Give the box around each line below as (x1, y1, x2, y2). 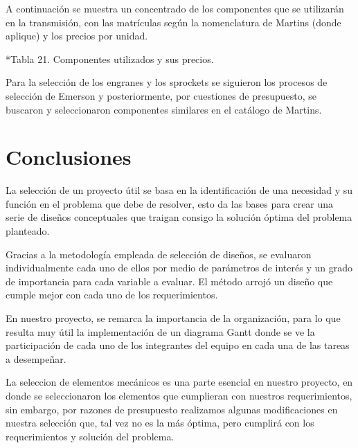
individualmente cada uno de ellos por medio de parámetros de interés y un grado (6, 260, 352, 275)
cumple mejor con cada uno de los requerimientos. (6, 287, 218, 302)
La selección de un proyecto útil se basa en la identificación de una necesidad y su (6, 183, 353, 197)
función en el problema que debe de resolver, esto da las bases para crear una (6, 196, 334, 210)
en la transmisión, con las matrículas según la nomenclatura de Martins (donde (6, 15, 341, 29)
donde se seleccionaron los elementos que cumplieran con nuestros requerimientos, (6, 388, 352, 402)
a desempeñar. (6, 351, 66, 366)
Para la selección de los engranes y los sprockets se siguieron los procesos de (6, 75, 328, 89)
